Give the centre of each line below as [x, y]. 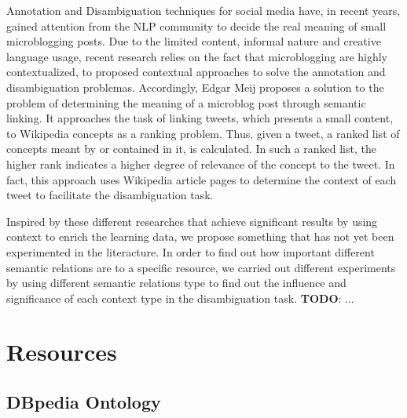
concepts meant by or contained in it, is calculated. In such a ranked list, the [191, 149]
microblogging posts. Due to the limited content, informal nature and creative [194, 41]
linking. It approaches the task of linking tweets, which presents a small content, [200, 118]
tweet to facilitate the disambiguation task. [110, 195]
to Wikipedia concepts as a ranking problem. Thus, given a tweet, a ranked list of [203, 133]
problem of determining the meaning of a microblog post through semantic [186, 102]
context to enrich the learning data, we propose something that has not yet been [200, 236]
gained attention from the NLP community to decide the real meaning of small [196, 25]
